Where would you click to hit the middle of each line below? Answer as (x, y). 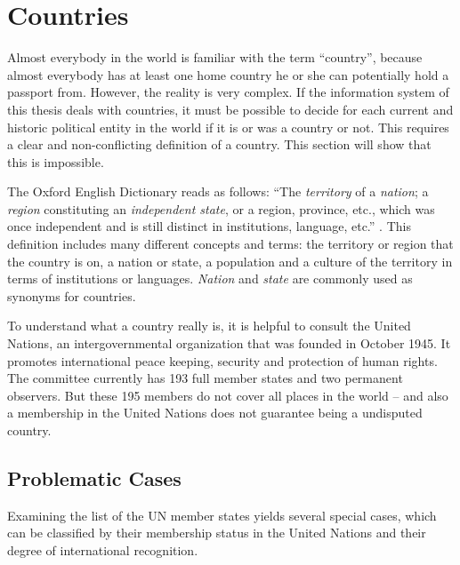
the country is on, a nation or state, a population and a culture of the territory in (230, 261)
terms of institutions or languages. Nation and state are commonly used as (210, 279)
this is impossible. (56, 161)
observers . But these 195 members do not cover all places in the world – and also (228, 395)
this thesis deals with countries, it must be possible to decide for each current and (230, 109)
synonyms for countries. (72, 295)
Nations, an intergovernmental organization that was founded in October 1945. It (229, 343)
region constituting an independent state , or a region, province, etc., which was (221, 208)
